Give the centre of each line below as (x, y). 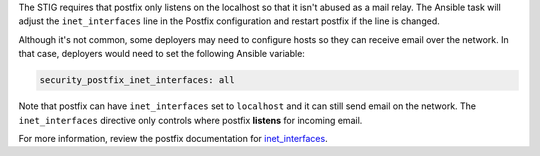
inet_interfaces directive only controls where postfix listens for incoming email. (190, 120)
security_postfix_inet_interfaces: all (137, 80)
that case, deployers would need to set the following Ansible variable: (161, 54)
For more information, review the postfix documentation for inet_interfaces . (173, 138)
